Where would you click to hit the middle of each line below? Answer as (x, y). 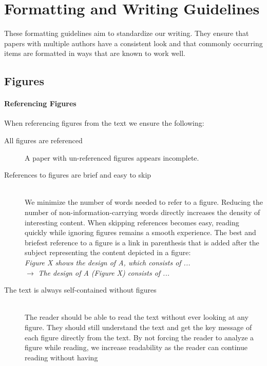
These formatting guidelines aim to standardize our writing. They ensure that (127, 33)
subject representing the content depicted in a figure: (108, 252)
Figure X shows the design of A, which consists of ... (108, 263)
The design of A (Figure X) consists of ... (104, 272)
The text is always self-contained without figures (80, 290)
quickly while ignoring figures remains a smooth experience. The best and (140, 232)
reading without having (61, 357)
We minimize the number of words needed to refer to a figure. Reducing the (144, 202)
